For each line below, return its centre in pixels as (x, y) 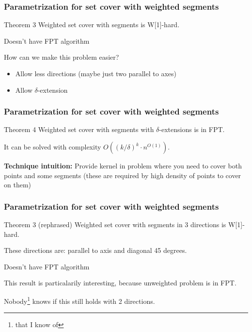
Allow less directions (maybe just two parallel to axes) (96, 73)
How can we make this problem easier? (62, 57)
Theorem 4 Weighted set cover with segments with (79, 129)
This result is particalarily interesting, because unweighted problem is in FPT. (120, 283)
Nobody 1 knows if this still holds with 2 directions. (79, 300)
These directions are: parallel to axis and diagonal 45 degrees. (95, 250)
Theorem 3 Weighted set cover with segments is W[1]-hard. (92, 25)
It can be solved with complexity (53, 147)
